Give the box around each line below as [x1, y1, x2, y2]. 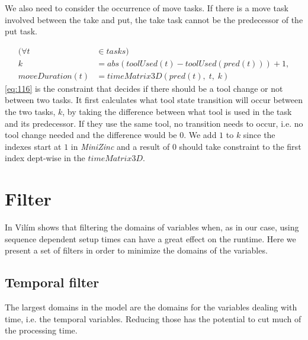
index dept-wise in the [5, 152, 85, 164]
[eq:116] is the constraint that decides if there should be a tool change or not [5, 82, 283, 94]
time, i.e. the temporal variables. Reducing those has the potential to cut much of [5, 312, 301, 325]
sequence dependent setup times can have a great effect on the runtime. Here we [5, 232, 296, 245]
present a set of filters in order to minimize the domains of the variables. [5, 244, 268, 256]
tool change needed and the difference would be [5, 129, 177, 141]
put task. [5, 25, 37, 37]
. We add [184, 129, 217, 141]
